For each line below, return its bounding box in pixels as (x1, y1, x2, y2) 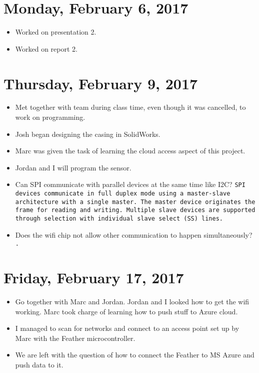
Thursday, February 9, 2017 (3, 73, 198, 93)
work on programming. (15, 112, 85, 122)
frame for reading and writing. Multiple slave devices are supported (15, 207, 255, 214)
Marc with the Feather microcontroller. (15, 332, 135, 343)
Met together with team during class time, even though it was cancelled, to (15, 102, 246, 112)
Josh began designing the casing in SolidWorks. (15, 128, 160, 139)
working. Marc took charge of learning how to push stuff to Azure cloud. (15, 306, 238, 316)
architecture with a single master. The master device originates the (15, 198, 255, 206)
